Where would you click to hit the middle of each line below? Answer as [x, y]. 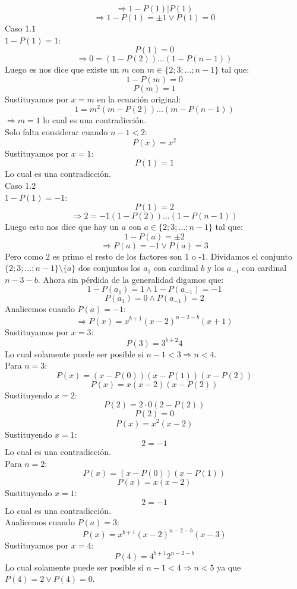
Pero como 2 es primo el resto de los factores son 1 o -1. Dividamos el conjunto [148, 256]
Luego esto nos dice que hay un [62, 227]
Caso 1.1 [20, 28]
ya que [229, 567]
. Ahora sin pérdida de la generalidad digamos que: [131, 279]
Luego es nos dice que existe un [62, 69]
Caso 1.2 [20, 185]
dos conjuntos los [110, 268]
